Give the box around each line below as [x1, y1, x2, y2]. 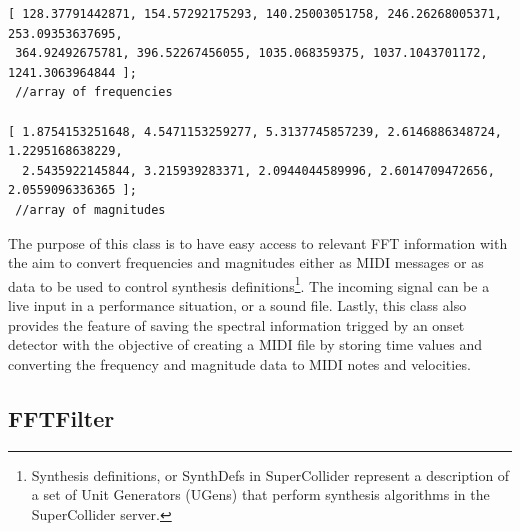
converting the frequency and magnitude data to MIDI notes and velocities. [8, 353, 471, 374]
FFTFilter [8, 402, 115, 433]
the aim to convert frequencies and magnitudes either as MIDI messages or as [8, 252, 484, 273]
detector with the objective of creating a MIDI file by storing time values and [8, 334, 483, 355]
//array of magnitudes [15, 202, 166, 217]
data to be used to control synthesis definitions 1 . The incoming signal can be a [8, 272, 490, 296]
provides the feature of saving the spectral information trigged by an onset [8, 314, 465, 335]
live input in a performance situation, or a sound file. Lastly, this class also [8, 294, 467, 315]
